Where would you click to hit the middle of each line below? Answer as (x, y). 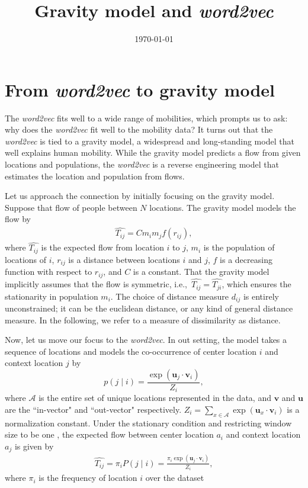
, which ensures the (256, 284)
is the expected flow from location (102, 247)
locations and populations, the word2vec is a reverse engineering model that (142, 164)
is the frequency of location (88, 478)
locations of (26, 259)
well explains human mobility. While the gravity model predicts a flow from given (153, 152)
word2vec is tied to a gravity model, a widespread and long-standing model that (150, 141)
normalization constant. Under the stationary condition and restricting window (148, 423)
